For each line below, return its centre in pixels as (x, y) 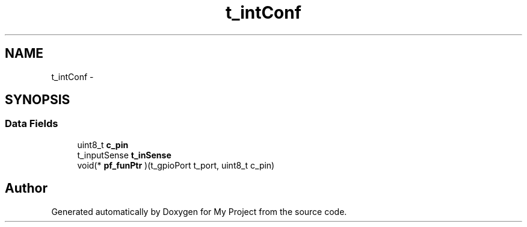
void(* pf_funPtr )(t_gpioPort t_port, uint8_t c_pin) (176, 165)
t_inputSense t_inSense (124, 155)
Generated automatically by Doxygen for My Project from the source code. (199, 211)
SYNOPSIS (38, 100)
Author (26, 188)
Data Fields (32, 124)
